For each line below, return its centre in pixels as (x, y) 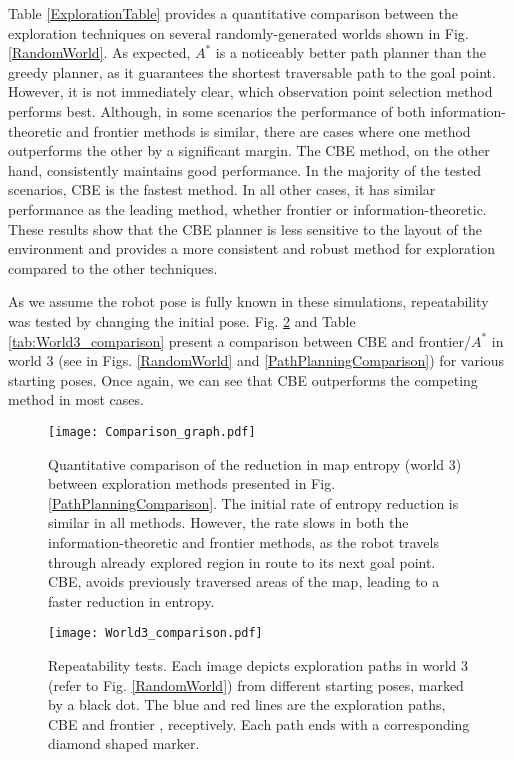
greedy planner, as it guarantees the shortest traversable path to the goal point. (252, 71)
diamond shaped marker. (124, 743)
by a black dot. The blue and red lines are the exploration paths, (247, 704)
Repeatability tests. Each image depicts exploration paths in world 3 (258, 664)
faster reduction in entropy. (131, 600)
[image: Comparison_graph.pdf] (152, 431)
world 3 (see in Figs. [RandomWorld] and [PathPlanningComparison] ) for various (256, 360)
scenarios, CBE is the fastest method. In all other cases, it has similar (222, 189)
